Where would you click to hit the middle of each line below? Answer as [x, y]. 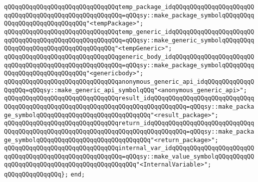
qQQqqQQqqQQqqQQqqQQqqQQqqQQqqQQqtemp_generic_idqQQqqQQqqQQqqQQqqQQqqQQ [129, 32]
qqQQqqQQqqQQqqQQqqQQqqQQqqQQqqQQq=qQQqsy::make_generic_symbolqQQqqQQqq [129, 40]
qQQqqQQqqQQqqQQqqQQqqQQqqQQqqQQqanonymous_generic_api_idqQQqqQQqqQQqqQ [129, 82]
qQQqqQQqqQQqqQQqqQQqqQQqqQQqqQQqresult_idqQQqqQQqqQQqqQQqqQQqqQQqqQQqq [129, 98]
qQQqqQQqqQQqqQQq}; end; [45, 175]
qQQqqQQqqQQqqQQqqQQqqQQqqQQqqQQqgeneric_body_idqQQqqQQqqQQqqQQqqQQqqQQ [129, 57]
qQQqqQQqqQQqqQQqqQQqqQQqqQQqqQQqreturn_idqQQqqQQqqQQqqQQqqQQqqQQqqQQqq [129, 123]
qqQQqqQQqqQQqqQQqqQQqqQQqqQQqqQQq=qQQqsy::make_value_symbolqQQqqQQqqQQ [129, 156]
